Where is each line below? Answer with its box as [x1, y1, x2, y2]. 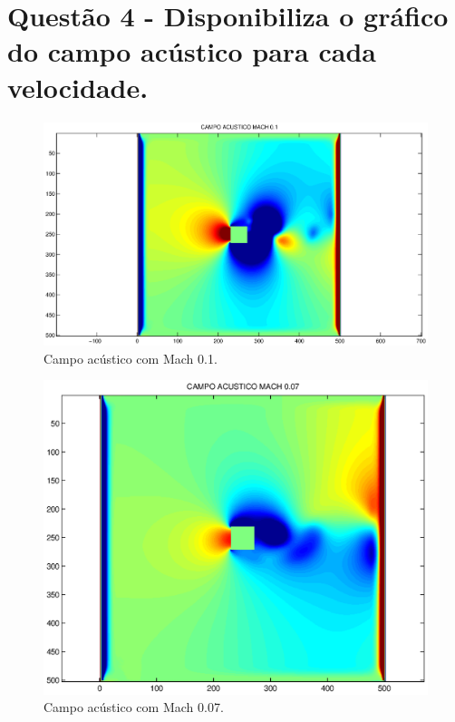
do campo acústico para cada [7, 33, 376, 70]
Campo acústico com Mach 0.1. [44, 348, 218, 367]
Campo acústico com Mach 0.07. [44, 698, 224, 717]
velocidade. [7, 68, 149, 105]
